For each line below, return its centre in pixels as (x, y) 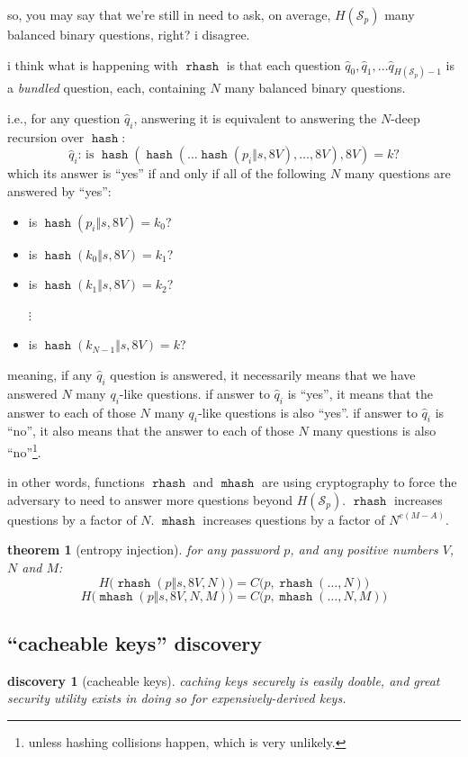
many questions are (397, 173)
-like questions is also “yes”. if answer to (308, 412)
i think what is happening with (93, 64)
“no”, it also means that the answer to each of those (151, 431)
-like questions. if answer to (194, 393)
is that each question (283, 64)
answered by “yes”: (59, 191)
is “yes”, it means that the (360, 393)
